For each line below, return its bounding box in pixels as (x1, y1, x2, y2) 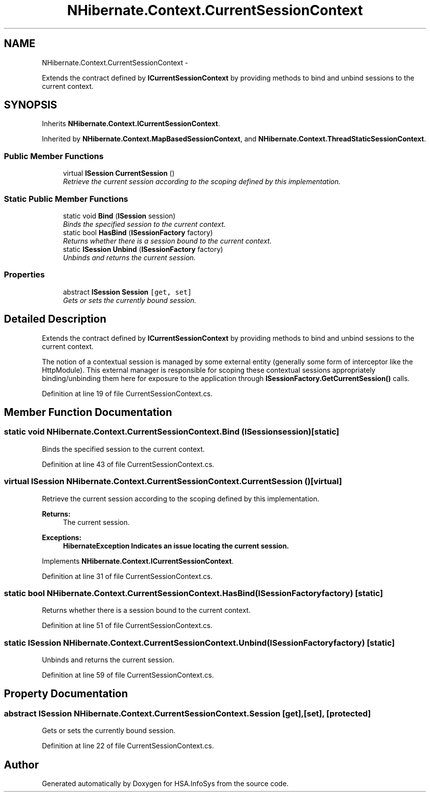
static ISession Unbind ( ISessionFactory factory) (63, 245, 223, 253)
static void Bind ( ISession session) (63, 211, 176, 220)
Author (4, 758, 39, 771)
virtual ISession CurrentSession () (63, 169, 175, 178)
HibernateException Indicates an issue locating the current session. (63, 541, 289, 550)
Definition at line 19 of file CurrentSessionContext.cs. (42, 389, 213, 398)
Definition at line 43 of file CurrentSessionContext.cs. (42, 460, 215, 468)
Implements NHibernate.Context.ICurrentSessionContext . (42, 556, 234, 565)
